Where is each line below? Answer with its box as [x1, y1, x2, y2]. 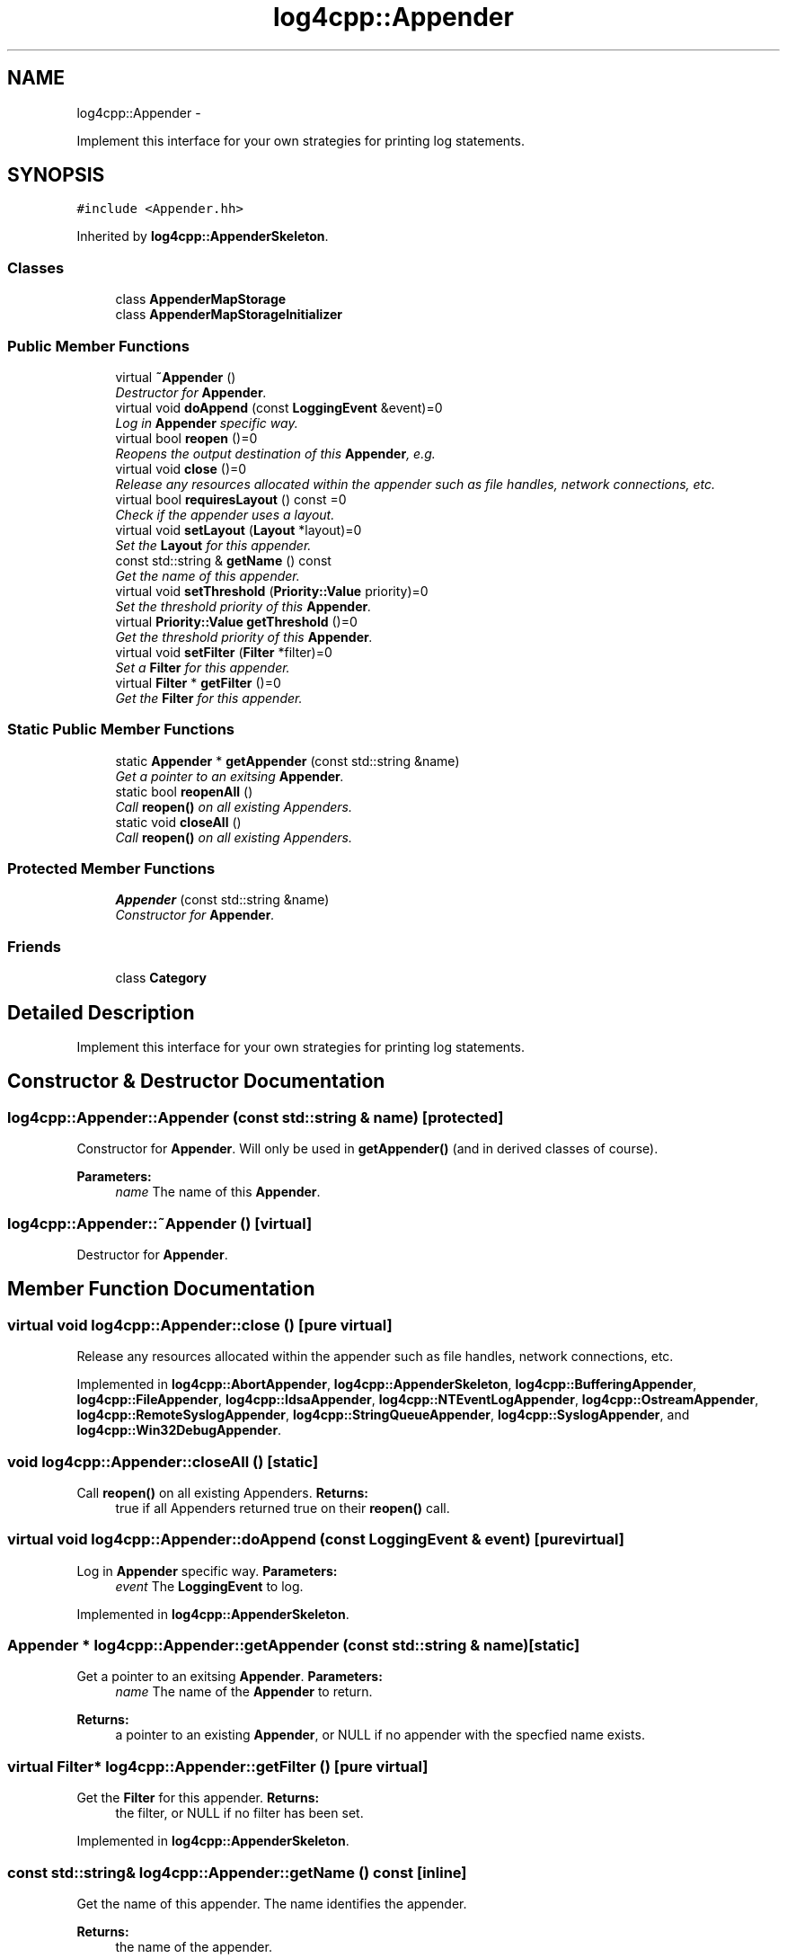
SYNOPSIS [7, 164, 105, 187]
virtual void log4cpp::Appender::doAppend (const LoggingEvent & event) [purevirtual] [7, 1530, 624, 1549]
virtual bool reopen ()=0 [115, 430, 258, 446]
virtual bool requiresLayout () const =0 [115, 491, 347, 507]
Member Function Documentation [7, 1277, 315, 1301]
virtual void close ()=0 [115, 460, 247, 476]
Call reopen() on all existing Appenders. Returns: [76, 1484, 368, 1500]
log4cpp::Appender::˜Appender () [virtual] [7, 1214, 313, 1233]
